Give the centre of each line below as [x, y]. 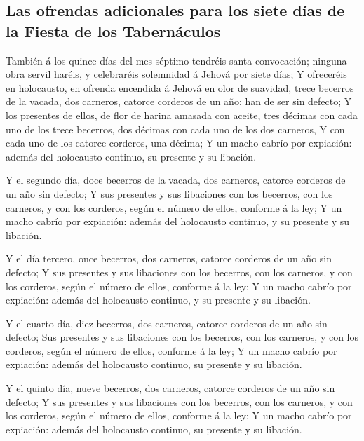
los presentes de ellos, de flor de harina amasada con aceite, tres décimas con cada [182, 115]
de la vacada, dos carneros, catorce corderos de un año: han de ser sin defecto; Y [179, 101]
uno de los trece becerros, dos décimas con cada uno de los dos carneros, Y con [175, 129]
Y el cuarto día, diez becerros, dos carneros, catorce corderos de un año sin [167, 323]
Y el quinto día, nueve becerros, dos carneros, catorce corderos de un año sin [170, 388]
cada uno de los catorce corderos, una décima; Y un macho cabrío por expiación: [179, 143]
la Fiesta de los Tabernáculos [113, 30]
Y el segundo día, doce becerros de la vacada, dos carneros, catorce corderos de [176, 180]
